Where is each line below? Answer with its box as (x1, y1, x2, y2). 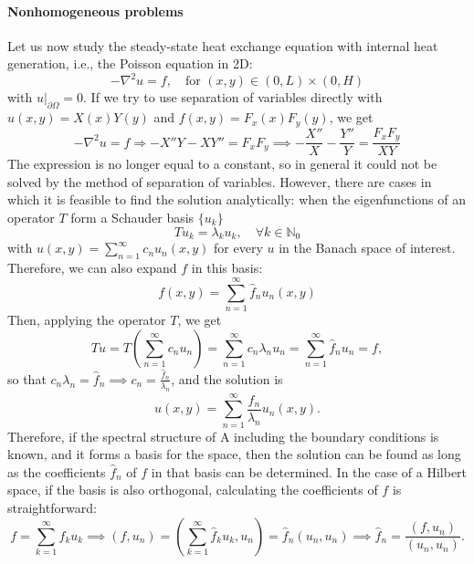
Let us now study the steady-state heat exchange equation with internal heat (7, 36, 438, 55)
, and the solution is (171, 369, 283, 388)
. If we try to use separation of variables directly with (83, 88, 383, 107)
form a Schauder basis (70, 208, 195, 226)
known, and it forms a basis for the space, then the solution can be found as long (7, 444, 461, 464)
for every (214, 238, 263, 257)
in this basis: (191, 258, 263, 277)
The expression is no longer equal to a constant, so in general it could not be (7, 154, 437, 173)
